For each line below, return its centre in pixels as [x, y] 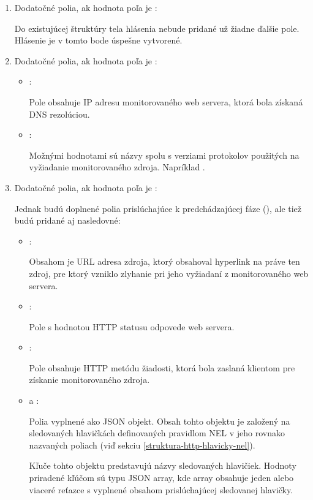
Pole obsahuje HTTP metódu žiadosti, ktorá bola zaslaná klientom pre [162, 367]
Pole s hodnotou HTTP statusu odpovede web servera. [132, 326]
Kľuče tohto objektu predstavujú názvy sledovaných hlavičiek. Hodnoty [163, 465]
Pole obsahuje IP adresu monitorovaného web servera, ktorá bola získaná [166, 101]
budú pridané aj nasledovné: [67, 220]
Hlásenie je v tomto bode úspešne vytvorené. [98, 40]
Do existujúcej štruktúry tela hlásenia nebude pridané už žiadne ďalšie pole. [157, 28]
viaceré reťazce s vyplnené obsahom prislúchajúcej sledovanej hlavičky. [161, 489]
